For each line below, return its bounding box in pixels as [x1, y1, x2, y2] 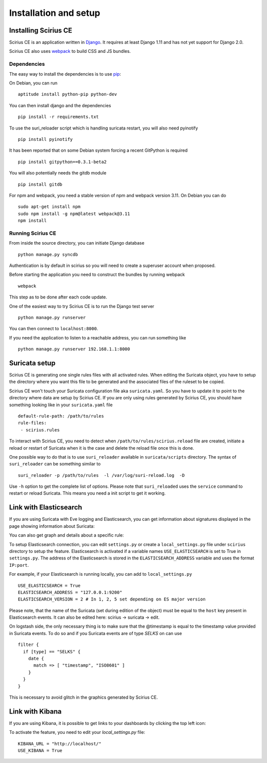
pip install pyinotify [18, 136, 73, 142]
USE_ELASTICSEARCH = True [18, 583, 81, 588]
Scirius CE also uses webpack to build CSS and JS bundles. [9, 48, 131, 54]
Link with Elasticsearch [9, 503, 83, 511]
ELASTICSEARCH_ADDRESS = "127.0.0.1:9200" [18, 590, 123, 595]
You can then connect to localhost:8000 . [9, 326, 98, 332]
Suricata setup [9, 359, 56, 367]
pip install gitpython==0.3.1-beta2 [18, 159, 107, 165]
